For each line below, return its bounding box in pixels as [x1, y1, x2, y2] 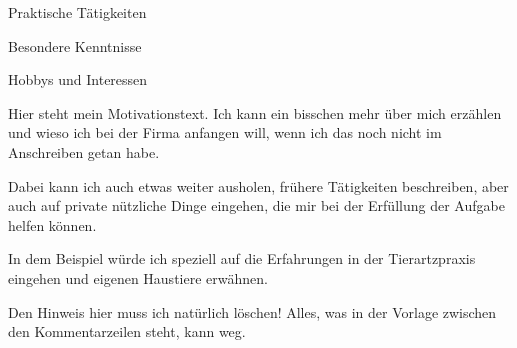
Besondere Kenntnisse [8, 35, 142, 56]
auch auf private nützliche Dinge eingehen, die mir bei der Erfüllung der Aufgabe [8, 195, 505, 216]
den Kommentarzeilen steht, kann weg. [8, 321, 246, 342]
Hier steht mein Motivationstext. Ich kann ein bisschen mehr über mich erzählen [8, 102, 502, 123]
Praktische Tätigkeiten [8, 2, 147, 22]
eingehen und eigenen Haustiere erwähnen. [8, 267, 268, 288]
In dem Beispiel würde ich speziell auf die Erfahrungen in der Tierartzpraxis [8, 248, 476, 269]
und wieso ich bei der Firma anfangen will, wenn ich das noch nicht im [8, 122, 442, 143]
